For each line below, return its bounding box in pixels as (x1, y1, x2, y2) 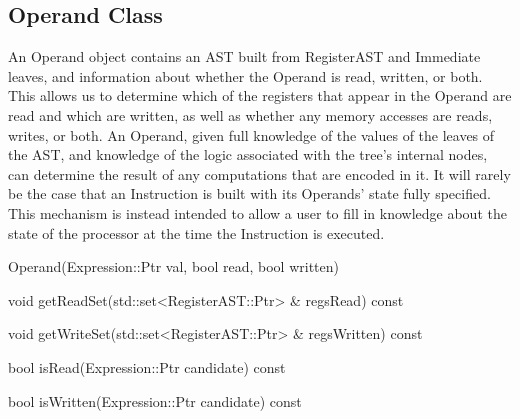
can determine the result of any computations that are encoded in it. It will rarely (8, 163, 511, 184)
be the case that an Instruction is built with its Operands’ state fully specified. (8, 183, 491, 204)
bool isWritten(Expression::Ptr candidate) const (8, 390, 302, 411)
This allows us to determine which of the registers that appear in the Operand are (8, 85, 512, 106)
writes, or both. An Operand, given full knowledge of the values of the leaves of (8, 124, 495, 145)
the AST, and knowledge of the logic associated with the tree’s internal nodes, (8, 144, 488, 165)
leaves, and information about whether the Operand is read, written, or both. (8, 65, 483, 86)
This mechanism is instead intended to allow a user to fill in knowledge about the (8, 202, 507, 223)
